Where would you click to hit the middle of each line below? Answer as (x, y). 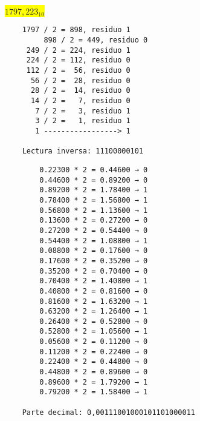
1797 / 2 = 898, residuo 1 (76, 30)
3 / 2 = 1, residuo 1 (83, 121)
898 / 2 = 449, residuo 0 (96, 40)
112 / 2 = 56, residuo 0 (78, 71)
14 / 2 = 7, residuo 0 (80, 101)
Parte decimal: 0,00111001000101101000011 (108, 412)
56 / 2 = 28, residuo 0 (80, 80)
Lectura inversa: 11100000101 (83, 151)
